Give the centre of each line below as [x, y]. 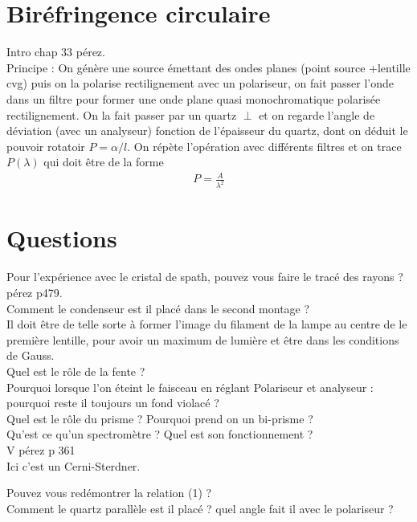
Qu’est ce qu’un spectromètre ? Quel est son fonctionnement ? [160, 434]
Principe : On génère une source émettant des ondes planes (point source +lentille [208, 67]
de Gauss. [31, 355]
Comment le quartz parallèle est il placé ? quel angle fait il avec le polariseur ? [200, 508]
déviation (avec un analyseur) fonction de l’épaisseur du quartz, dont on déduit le [207, 130]
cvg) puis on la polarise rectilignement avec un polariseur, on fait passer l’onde [200, 83]
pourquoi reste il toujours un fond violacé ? [113, 403]
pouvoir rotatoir [46, 146]
